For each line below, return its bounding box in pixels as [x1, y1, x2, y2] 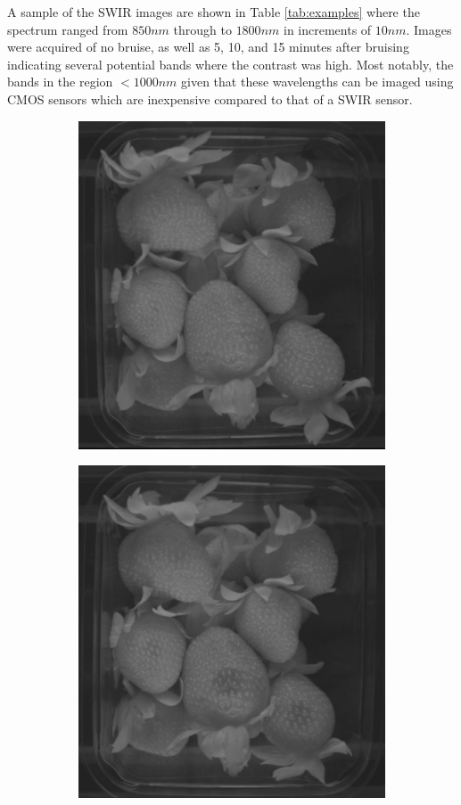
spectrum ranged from [7, 20, 128, 38]
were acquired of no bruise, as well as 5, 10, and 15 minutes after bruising [7, 37, 409, 56]
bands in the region [7, 72, 113, 91]
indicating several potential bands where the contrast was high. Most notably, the [7, 54, 454, 73]
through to [173, 20, 232, 38]
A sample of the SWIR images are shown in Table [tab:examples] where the [7, 3, 420, 21]
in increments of [283, 20, 372, 38]
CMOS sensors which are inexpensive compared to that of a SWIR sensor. [7, 89, 413, 108]
